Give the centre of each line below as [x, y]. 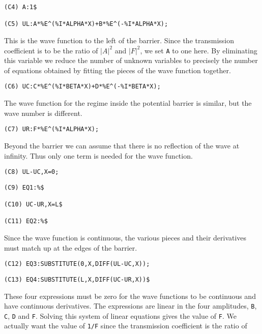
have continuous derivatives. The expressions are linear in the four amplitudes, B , [130, 306]
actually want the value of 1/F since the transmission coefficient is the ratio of [126, 326]
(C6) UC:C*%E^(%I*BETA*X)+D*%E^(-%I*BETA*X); [82, 87]
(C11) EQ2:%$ [26, 221]
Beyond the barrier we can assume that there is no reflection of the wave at [122, 145]
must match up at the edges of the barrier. [71, 247]
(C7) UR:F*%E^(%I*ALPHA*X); [52, 129]
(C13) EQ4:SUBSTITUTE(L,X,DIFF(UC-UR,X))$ [77, 279]
